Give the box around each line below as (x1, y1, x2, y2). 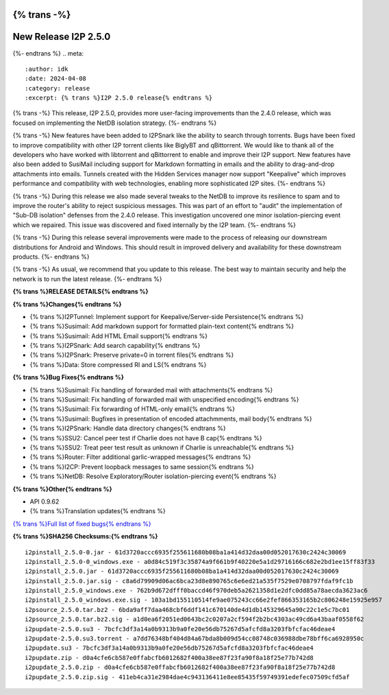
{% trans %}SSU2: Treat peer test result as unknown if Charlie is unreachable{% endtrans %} (29, 443, 294, 451)
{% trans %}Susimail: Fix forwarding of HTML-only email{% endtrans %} (29, 405, 236, 413)
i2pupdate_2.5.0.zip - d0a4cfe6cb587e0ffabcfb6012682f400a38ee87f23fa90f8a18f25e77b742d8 (25, 663, 336, 672)
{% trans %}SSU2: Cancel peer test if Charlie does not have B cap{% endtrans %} (29, 434, 263, 442)
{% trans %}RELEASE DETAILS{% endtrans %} (12, 287, 149, 296)
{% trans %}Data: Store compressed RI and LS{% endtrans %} (29, 360, 207, 368)
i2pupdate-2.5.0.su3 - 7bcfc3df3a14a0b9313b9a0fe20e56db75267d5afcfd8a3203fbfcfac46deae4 (25, 625, 336, 633)
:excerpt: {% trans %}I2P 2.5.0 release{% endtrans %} (25, 94, 213, 102)
